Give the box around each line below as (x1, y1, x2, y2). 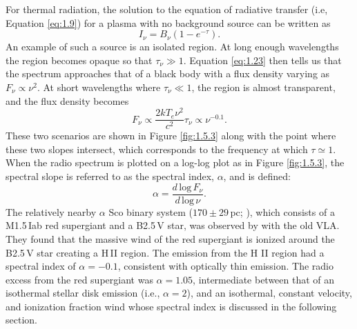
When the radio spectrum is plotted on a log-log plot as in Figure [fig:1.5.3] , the (6, 155, 345, 170)
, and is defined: (223, 169, 291, 183)
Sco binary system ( (108, 204, 193, 219)
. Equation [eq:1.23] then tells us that (183, 52, 342, 67)
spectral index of (6, 259, 76, 273)
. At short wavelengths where (37, 79, 161, 94)
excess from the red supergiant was (6, 272, 153, 286)
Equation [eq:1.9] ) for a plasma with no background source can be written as (6, 15, 331, 30)
